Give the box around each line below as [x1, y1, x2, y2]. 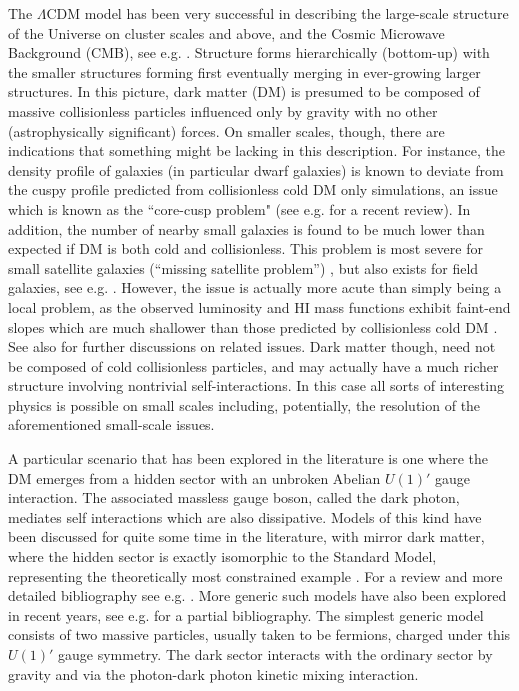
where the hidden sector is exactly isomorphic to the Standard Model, [8, 546, 437, 567]
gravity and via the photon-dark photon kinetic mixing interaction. [8, 663, 419, 684]
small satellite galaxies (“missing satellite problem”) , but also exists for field [8, 257, 479, 278]
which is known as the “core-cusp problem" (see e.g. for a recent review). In [8, 198, 471, 219]
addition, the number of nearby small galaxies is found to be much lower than [8, 218, 485, 239]
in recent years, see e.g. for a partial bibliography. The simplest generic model [8, 604, 484, 625]
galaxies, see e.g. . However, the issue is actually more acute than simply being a [8, 277, 502, 298]
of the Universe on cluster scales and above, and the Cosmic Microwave [8, 22, 445, 43]
